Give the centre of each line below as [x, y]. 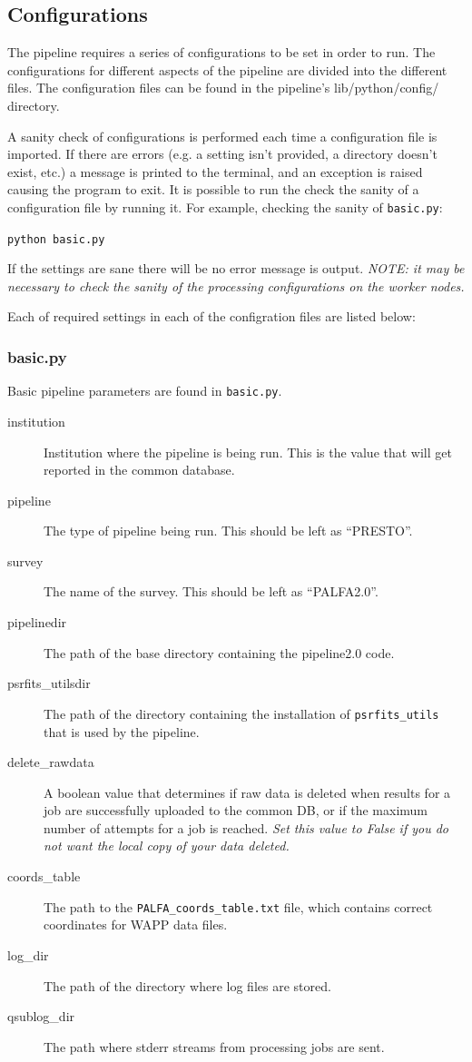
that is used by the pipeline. [122, 731]
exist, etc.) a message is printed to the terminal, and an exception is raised [215, 171]
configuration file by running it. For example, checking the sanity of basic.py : [225, 206]
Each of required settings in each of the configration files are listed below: [211, 316]
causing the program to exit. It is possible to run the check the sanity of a [213, 189]
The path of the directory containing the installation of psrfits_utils [241, 713]
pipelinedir [37, 622]
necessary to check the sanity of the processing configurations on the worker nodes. [236, 285]
